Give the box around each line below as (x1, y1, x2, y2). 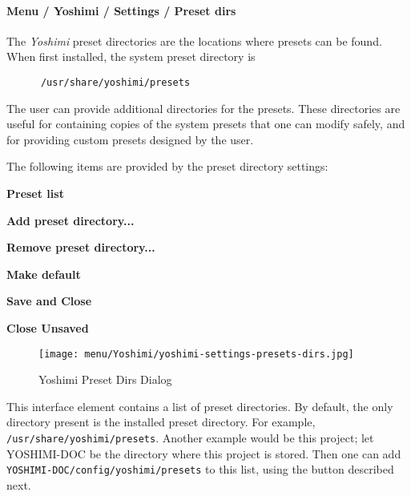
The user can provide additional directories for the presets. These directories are (6, 99, 401, 116)
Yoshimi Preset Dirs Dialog (38, 371, 172, 388)
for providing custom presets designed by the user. (6, 131, 254, 147)
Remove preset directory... (6, 239, 155, 256)
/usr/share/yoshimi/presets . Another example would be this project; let (6, 429, 374, 446)
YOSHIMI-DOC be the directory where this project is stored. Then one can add (6, 445, 401, 462)
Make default (6, 265, 81, 282)
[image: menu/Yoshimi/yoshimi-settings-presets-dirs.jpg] (38, 348, 354, 360)
